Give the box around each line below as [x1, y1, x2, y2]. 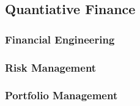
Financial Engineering [5, 31, 115, 47]
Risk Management [5, 59, 97, 75]
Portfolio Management [5, 88, 118, 103]
